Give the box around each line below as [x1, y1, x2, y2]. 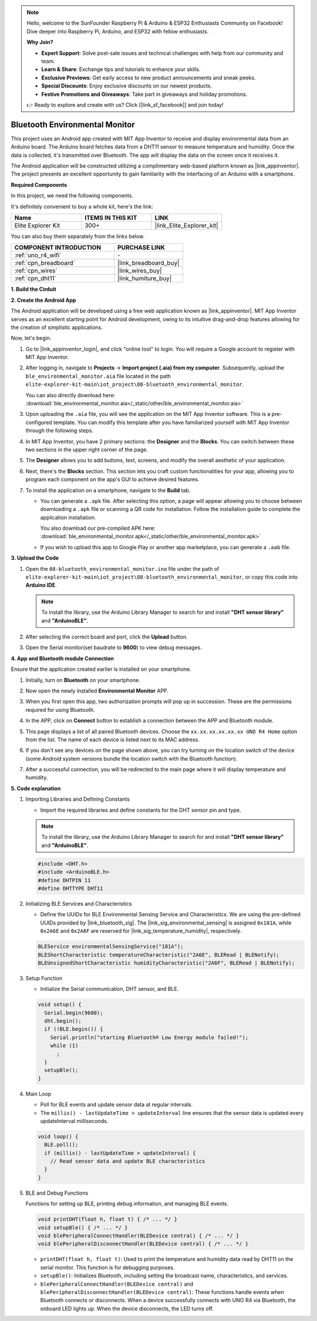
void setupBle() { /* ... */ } [38, 1224, 129, 1231]
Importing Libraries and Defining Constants [25, 796, 130, 803]
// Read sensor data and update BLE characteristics [50, 1158, 205, 1165]
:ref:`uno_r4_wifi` [14, 251, 62, 260]
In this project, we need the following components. [11, 192, 133, 199]
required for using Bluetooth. [25, 706, 95, 713]
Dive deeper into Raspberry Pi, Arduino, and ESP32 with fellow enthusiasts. [26, 28, 209, 35]
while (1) [50, 1043, 79, 1049]
